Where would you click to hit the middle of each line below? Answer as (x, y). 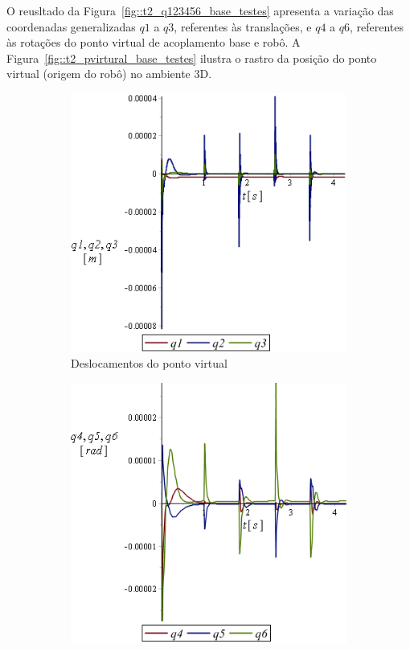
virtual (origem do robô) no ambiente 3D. (109, 74)
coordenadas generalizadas (71, 26)
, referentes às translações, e (243, 26)
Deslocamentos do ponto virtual (149, 363)
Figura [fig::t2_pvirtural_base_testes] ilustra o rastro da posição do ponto (192, 58)
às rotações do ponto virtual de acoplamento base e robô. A (154, 42)
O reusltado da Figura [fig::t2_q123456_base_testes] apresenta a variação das (200, 10)
